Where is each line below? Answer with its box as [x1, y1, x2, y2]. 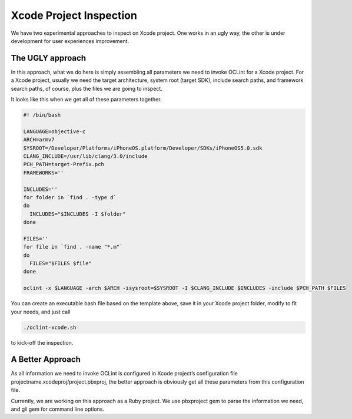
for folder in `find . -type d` [23, 194, 117, 200]
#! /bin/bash [23, 112, 61, 118]
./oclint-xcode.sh [23, 324, 77, 331]
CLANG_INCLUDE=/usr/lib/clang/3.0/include [23, 153, 148, 159]
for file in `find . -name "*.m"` [23, 243, 123, 250]
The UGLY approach [11, 53, 87, 63]
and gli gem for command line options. [11, 405, 105, 413]
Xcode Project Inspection [11, 9, 138, 22]
